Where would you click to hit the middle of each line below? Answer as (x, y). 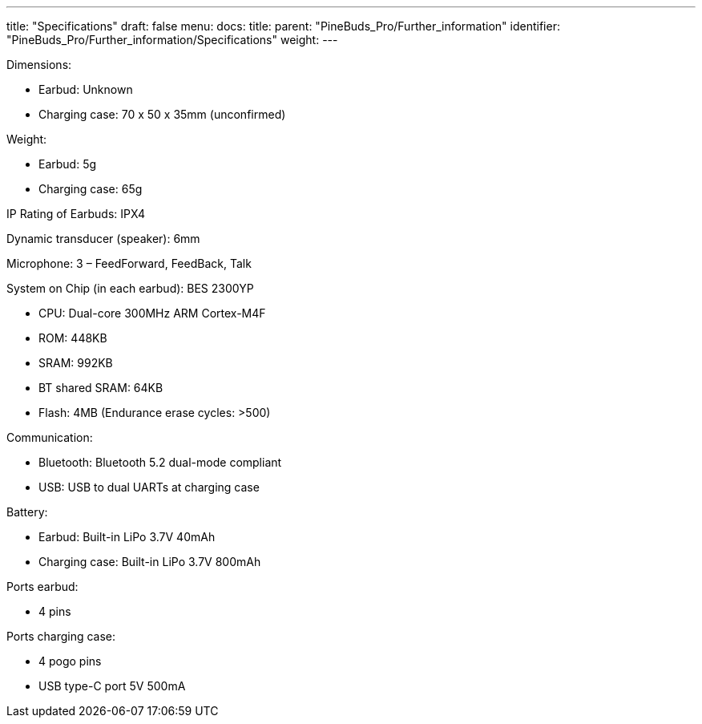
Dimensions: (39, 65)
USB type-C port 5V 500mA (112, 686)
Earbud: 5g (68, 164)
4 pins (55, 611)
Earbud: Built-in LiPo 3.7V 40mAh (127, 537)
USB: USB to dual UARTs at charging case (149, 487)
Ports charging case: (61, 636)
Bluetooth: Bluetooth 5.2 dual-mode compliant (160, 462)
